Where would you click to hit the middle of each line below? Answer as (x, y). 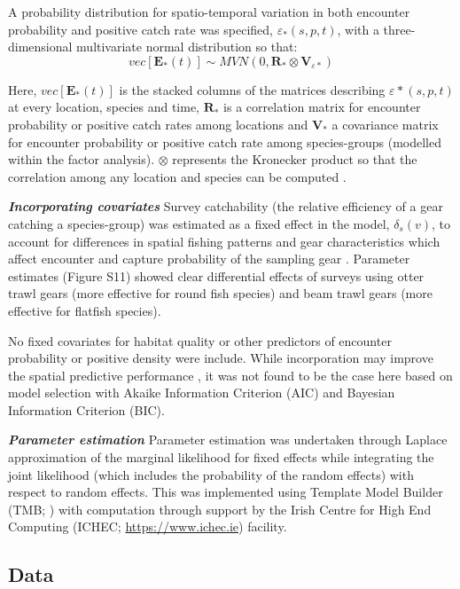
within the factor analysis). (82, 159)
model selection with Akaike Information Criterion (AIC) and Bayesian (202, 393)
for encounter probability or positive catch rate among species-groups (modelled (225, 141)
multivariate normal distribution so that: (187, 47)
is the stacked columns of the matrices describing (252, 89)
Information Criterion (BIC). (86, 409)
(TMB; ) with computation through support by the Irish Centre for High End (220, 509)
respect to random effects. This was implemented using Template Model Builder (226, 492)
